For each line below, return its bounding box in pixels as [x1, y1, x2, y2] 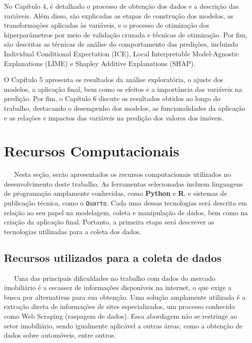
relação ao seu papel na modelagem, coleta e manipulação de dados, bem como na [4, 207, 248, 217]
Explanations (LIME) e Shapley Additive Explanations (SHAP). [4, 58, 196, 68]
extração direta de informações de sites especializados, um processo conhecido [4, 301, 235, 311]
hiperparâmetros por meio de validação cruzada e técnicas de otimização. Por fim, [4, 29, 248, 39]
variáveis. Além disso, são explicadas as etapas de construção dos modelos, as [4, 10, 234, 20]
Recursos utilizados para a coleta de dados [4, 250, 222, 265]
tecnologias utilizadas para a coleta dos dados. [4, 226, 141, 236]
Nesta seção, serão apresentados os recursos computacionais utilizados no [14, 169, 231, 179]
